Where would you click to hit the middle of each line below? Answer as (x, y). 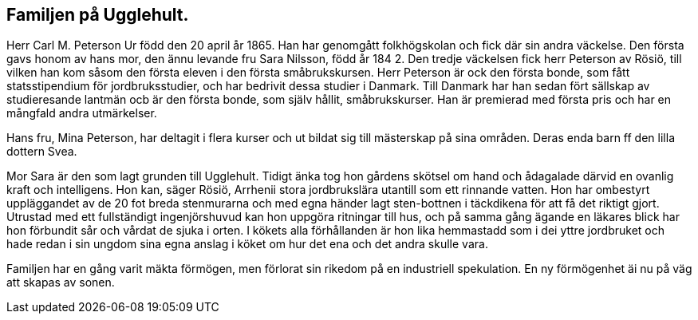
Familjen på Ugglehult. (98, 15)
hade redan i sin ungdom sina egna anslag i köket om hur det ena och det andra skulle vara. (247, 244)
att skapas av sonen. (61, 282)
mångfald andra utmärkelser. (82, 113)
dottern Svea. (42, 152)
